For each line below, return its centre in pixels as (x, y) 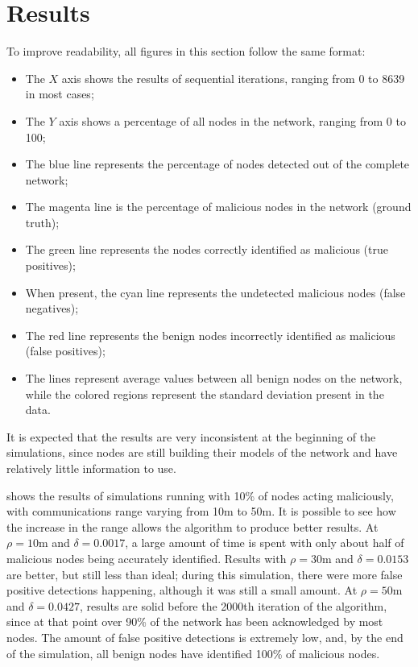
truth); (42, 222)
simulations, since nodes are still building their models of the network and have (202, 452)
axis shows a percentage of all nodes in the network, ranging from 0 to (232, 120)
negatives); (52, 308)
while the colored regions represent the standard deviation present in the (205, 394)
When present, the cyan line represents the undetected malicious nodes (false (215, 292)
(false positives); (65, 351)
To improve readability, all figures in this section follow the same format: (186, 51)
